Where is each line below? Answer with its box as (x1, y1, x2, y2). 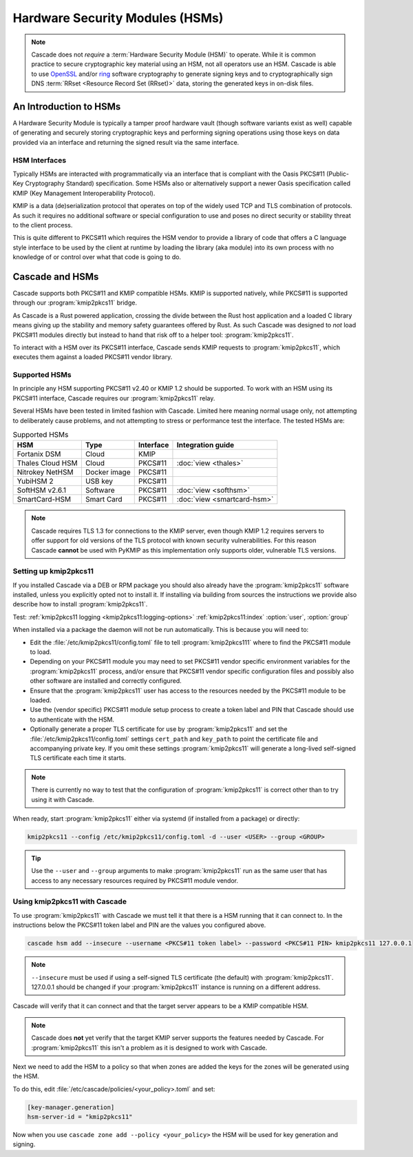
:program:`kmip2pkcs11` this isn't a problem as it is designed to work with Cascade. (31, 1043, 268, 1052)
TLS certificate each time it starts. (30, 754, 127, 762)
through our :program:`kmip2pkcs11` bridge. (12, 298, 138, 307)
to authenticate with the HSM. (30, 715, 115, 724)
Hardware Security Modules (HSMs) (12, 10, 224, 25)
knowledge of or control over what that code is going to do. (12, 253, 182, 261)
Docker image (85, 467, 131, 477)
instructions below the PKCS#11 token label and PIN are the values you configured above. (12, 921, 266, 930)
